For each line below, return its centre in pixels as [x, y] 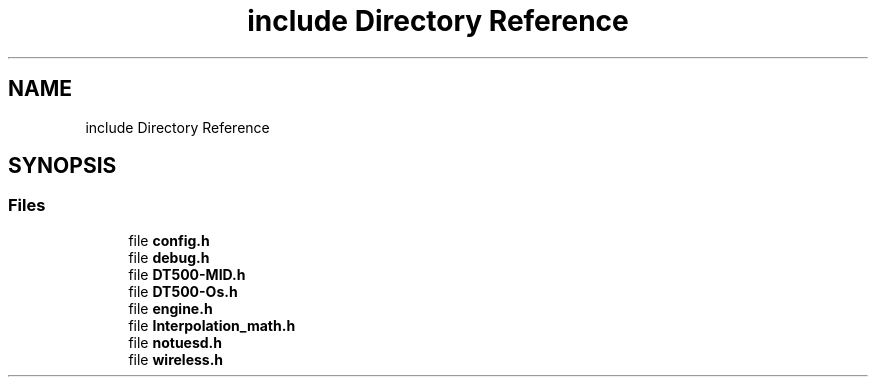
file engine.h [170, 308]
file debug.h [169, 257]
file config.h [169, 240]
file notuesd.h [175, 342]
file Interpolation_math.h [212, 325]
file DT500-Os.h [183, 291]
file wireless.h [176, 359]
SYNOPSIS [62, 166]
